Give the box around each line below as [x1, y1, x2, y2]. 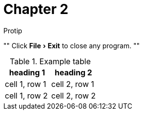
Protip [3, 26, 22, 35]
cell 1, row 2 [5, 90, 48, 100]
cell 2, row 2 [51, 90, 96, 100]
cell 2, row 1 [51, 79, 94, 89]
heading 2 [55, 67, 92, 77]
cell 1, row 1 [5, 79, 46, 89]
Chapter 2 [3, 1, 69, 17]
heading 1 [9, 67, 45, 77]
